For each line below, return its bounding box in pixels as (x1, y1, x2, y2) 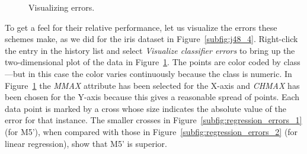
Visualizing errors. (28, 1, 95, 13)
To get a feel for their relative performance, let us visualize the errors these (5, 21, 277, 33)
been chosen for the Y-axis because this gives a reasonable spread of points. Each (5, 91, 300, 103)
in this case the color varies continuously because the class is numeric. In (28, 67, 292, 79)
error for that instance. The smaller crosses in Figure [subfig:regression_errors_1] (5, 114, 302, 126)
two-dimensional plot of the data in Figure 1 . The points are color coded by (5, 56, 281, 68)
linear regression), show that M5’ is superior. (5, 137, 167, 149)
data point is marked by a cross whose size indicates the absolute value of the (5, 102, 287, 114)
